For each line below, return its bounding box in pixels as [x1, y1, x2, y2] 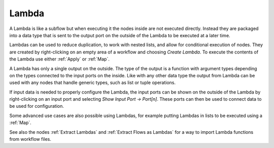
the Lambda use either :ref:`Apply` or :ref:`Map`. [9, 56, 110, 62]
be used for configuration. [9, 103, 64, 109]
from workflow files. [9, 136, 52, 142]
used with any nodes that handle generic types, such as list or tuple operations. [9, 79, 176, 86]
